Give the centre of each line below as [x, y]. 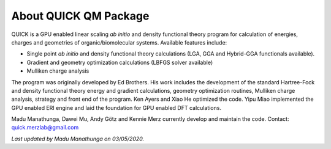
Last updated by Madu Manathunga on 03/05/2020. [78, 139]
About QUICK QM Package [80, 16]
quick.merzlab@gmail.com [45, 128]
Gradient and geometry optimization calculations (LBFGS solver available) [120, 62]
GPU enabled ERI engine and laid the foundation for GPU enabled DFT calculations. [116, 107]
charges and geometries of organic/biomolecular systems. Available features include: [119, 42]
